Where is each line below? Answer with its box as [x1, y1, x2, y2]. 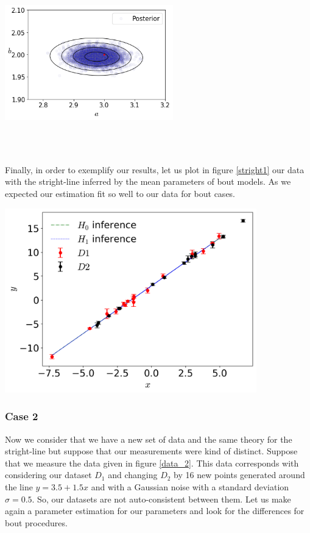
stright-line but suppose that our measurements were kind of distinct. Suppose [5, 445, 298, 457]
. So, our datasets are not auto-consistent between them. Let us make [32, 492, 291, 505]
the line [5, 481, 33, 493]
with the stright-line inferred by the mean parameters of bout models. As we [5, 175, 291, 188]
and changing [108, 468, 158, 481]
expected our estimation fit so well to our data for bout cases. [5, 187, 236, 199]
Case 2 [5, 409, 38, 424]
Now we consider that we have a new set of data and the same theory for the [5, 432, 292, 445]
